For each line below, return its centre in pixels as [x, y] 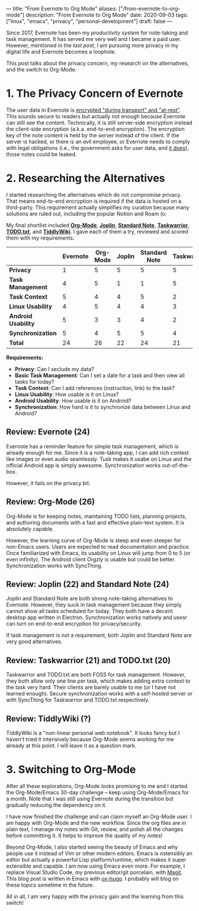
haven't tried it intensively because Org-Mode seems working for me [90, 739]
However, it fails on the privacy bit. [48, 483]
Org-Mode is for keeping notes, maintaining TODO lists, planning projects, [96, 516]
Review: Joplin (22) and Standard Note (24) [88, 584]
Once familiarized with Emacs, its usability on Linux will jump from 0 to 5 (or [99, 553]
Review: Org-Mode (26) [51, 502]
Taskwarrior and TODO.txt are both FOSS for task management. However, [96, 675]
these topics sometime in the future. [50, 885]
